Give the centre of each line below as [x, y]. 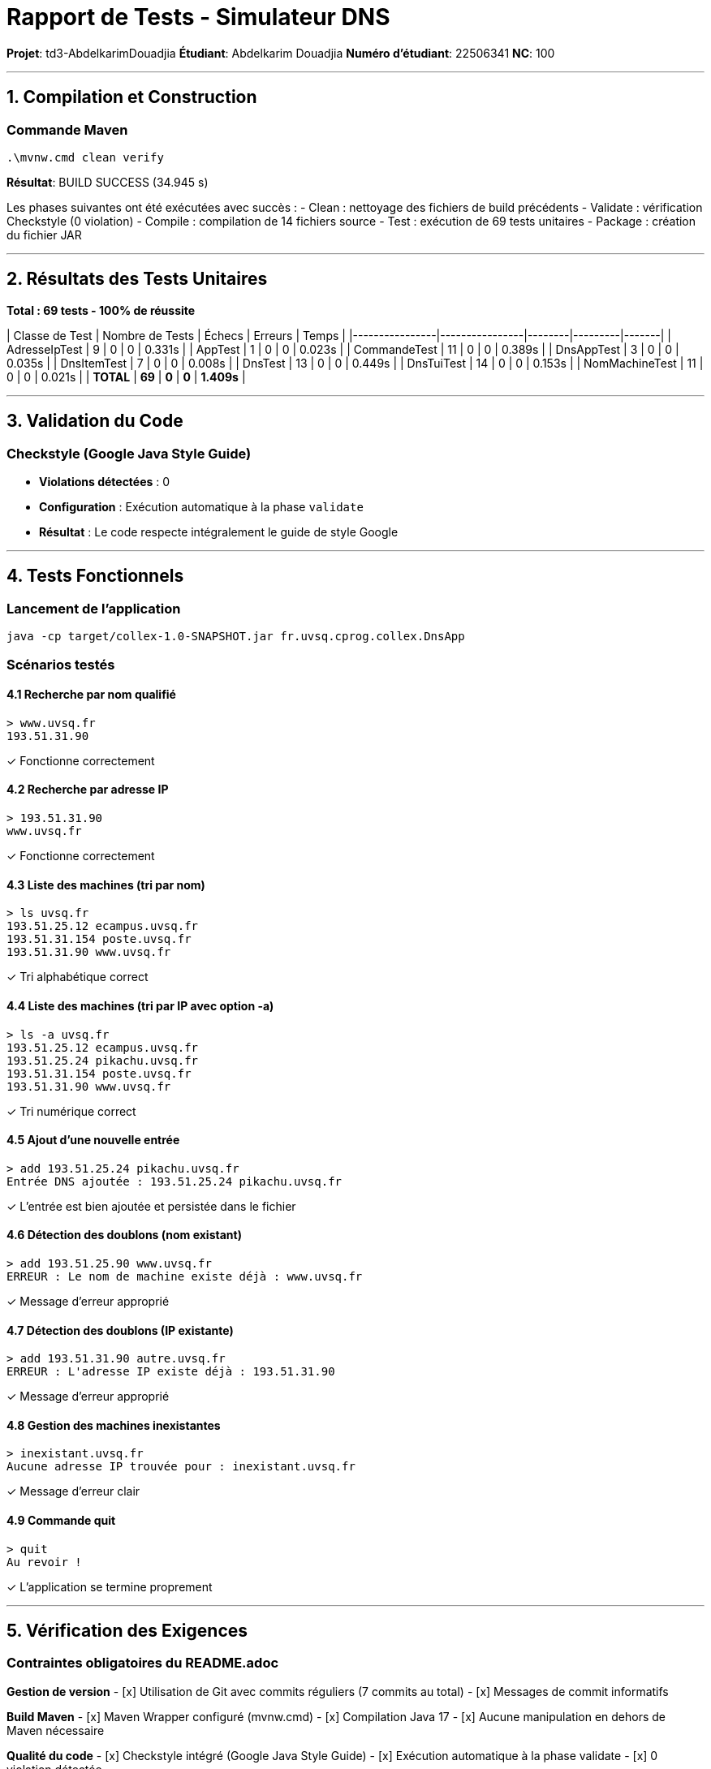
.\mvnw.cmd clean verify [85, 157]
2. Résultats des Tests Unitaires [137, 279]
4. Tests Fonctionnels [95, 576]
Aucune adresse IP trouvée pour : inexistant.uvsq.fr [181, 1467]
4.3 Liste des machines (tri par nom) [106, 884]
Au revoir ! [44, 1562]
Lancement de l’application [94, 608]
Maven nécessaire [56, 1730]
